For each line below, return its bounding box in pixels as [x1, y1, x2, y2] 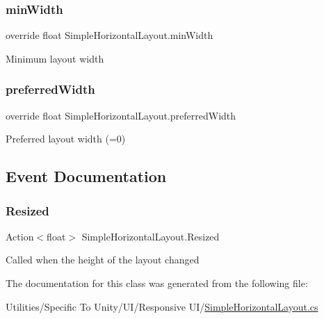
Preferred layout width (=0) [6, 131, 126, 146]
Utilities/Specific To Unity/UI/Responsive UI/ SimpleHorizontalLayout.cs [6, 299, 318, 313]
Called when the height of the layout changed [6, 252, 200, 267]
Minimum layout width [6, 51, 104, 65]
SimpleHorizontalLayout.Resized [81, 229, 220, 243]
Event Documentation [6, 165, 167, 187]
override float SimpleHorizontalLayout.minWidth [6, 28, 213, 42]
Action [6, 229, 34, 243]
